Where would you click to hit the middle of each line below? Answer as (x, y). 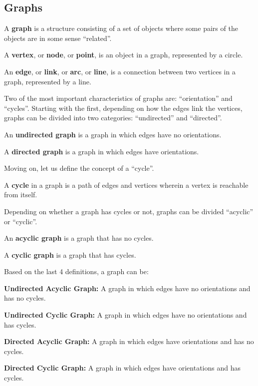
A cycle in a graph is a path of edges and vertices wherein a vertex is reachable (126, 185)
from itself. (21, 194)
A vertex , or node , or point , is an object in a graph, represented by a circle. (124, 55)
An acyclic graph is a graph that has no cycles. (79, 238)
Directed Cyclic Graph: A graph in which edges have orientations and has (123, 368)
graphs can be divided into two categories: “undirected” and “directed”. (113, 118)
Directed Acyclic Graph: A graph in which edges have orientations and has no (129, 341)
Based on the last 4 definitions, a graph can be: (76, 271)
